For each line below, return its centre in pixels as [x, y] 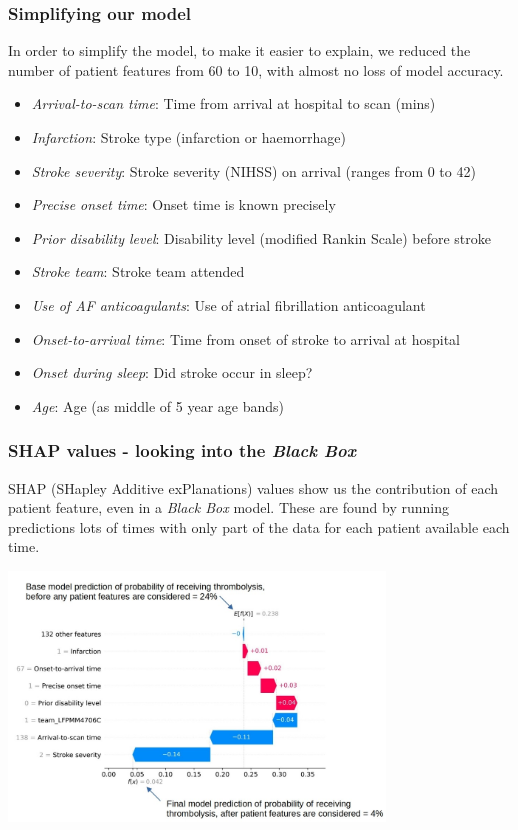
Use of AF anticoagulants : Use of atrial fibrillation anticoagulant [228, 304]
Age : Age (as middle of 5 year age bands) [157, 405]
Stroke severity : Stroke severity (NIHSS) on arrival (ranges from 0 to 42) [253, 170]
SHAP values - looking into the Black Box [182, 450]
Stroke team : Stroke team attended [138, 271]
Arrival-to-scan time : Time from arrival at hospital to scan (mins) [233, 103]
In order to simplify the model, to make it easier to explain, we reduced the [239, 50]
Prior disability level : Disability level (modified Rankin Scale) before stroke [261, 237]
